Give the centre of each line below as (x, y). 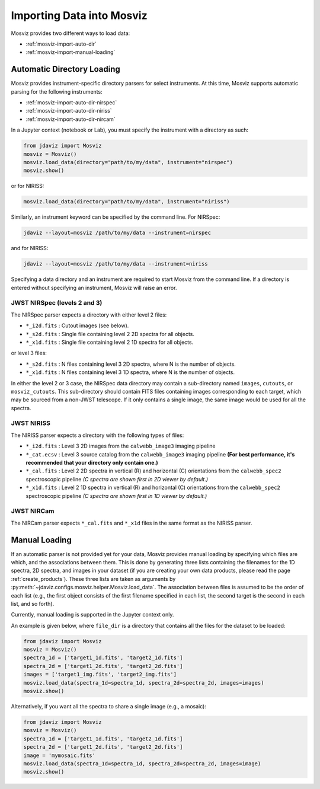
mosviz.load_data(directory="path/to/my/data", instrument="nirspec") (128, 162)
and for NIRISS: (30, 248)
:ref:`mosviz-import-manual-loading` (71, 52)
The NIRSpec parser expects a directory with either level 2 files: (89, 315)
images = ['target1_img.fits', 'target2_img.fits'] (100, 675)
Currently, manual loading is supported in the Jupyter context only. (92, 615)
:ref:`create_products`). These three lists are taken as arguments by (93, 579)
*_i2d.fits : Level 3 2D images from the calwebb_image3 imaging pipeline (121, 446)
